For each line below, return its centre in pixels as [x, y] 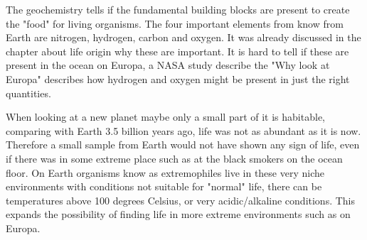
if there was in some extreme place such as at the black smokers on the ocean [174, 158]
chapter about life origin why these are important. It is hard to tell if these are [177, 51]
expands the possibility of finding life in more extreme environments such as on [178, 214]
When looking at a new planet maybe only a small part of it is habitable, [165, 117]
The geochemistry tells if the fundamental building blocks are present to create [178, 9]
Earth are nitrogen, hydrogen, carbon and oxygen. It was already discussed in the [183, 37]
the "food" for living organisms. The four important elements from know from [175, 23]
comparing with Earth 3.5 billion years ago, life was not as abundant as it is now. [183, 130]
